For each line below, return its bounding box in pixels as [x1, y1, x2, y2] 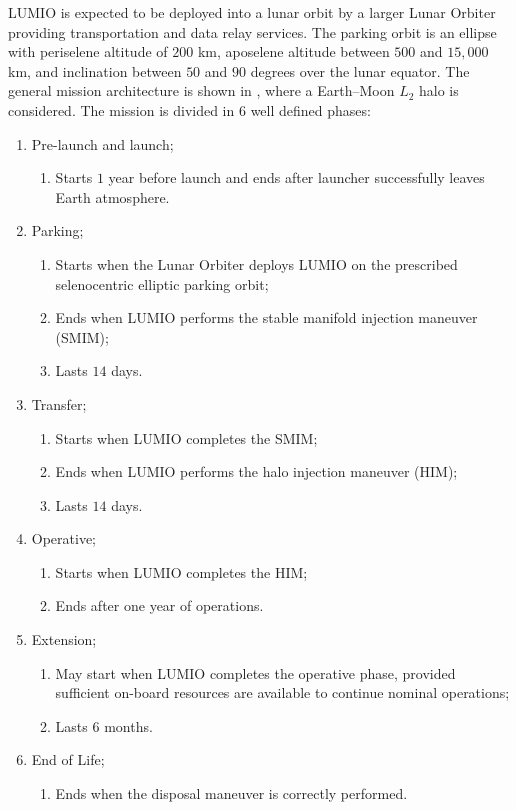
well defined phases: [250, 99, 371, 120]
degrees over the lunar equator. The [250, 60, 470, 81]
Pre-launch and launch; [31, 133, 174, 154]
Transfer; [31, 393, 87, 414]
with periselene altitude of [8, 41, 168, 62]
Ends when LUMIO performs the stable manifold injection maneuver [55, 307, 478, 328]
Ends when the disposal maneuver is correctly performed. [55, 783, 408, 804]
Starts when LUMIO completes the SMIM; [55, 427, 318, 448]
